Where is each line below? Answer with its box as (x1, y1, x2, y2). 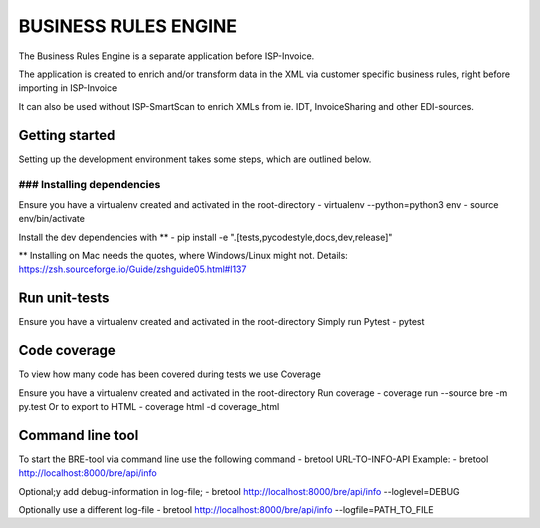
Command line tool (18, 426, 139, 444)
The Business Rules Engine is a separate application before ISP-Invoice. (18, 50, 315, 62)
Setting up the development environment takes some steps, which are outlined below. (18, 153, 372, 165)
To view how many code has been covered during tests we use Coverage (18, 368, 322, 380)
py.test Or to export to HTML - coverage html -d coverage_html (18, 400, 280, 412)
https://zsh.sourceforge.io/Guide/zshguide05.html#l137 (18, 263, 247, 275)
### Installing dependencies (18, 178, 161, 192)
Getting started (18, 126, 116, 144)
